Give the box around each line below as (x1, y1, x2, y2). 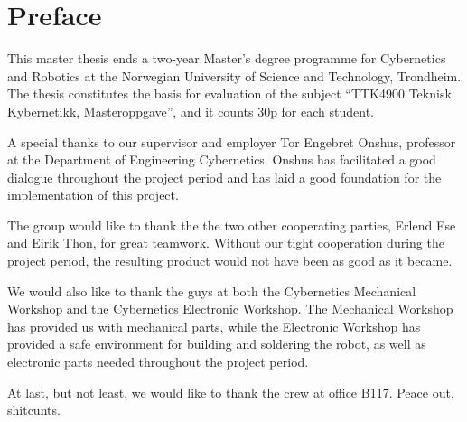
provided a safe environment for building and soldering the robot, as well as (7, 334, 426, 353)
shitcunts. (7, 400, 61, 419)
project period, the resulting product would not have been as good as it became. (7, 251, 453, 270)
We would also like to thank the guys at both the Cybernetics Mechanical (7, 281, 416, 300)
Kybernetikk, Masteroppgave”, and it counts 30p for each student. (7, 101, 374, 120)
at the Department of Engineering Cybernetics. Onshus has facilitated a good (7, 150, 436, 169)
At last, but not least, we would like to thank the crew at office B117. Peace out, (7, 382, 454, 401)
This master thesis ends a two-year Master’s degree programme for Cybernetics (7, 49, 446, 68)
